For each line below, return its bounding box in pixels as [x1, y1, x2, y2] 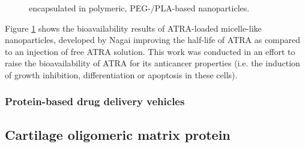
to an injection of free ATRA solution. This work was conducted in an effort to [5, 45, 295, 57]
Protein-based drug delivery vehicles [5, 94, 185, 109]
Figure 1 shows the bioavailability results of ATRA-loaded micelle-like [5, 22, 262, 34]
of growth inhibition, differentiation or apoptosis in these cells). [5, 68, 238, 81]
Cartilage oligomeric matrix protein [5, 125, 231, 143]
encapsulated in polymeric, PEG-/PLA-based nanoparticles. [29, 2, 250, 14]
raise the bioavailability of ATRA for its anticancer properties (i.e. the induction [5, 57, 300, 69]
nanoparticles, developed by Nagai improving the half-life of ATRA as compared [5, 33, 301, 46]
